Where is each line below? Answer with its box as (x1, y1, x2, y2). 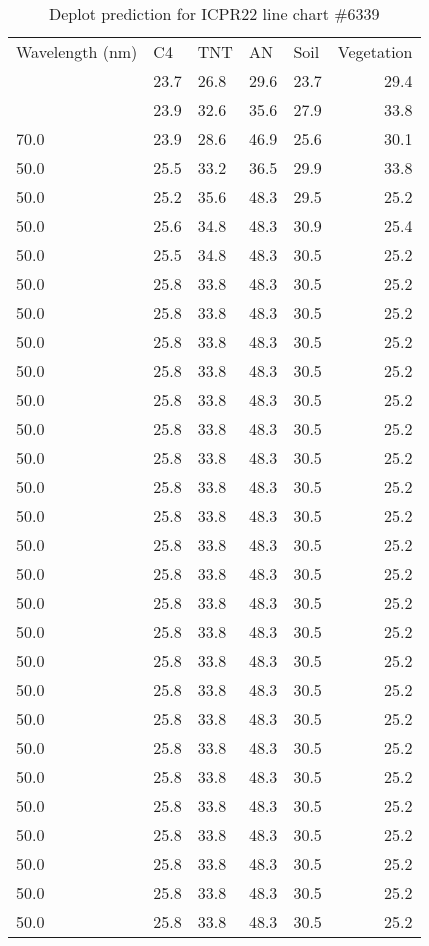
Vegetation (337, 40, 413, 63)
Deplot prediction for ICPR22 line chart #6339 (48, 2, 380, 25)
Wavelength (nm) (16, 40, 138, 63)
